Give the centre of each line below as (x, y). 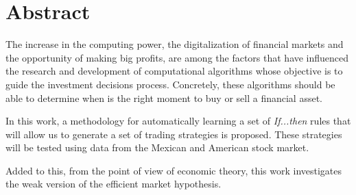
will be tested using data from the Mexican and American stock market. (157, 147)
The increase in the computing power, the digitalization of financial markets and (175, 44)
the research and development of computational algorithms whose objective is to (174, 71)
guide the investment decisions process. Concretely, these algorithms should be (170, 84)
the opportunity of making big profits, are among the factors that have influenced (177, 57)
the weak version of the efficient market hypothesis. (114, 184)
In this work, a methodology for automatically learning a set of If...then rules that (178, 121)
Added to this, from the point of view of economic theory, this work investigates (174, 170)
